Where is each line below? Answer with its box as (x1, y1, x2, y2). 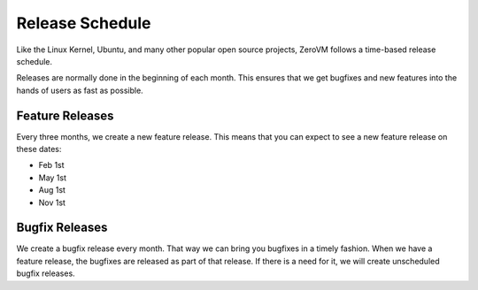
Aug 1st (38, 185, 66, 195)
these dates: (16, 144, 62, 155)
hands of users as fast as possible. (16, 85, 143, 95)
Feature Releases (16, 108, 114, 123)
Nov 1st (38, 197, 66, 208)
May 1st (38, 172, 66, 183)
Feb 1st (38, 160, 66, 171)
